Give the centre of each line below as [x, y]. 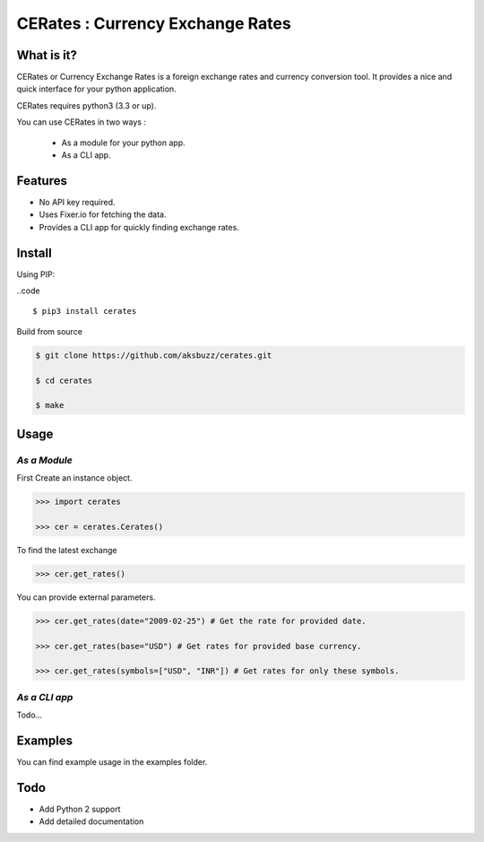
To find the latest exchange [67, 550]
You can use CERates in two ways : [82, 122]
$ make [50, 405]
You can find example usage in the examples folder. [112, 761]
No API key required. [77, 202]
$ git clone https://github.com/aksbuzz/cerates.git [154, 355]
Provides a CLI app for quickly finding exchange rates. [139, 227]
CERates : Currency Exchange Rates [154, 23]
